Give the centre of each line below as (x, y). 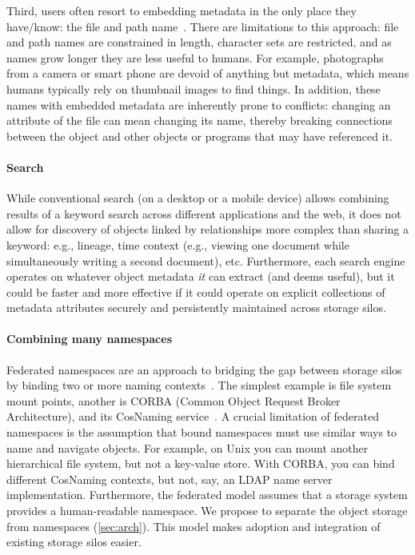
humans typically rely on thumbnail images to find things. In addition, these (194, 88)
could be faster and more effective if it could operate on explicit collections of (196, 291)
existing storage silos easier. (74, 542)
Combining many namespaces (90, 339)
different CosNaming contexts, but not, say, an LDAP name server (170, 479)
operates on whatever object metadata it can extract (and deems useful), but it (201, 276)
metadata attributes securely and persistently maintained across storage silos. (196, 307)
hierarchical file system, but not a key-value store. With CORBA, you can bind (201, 463)
